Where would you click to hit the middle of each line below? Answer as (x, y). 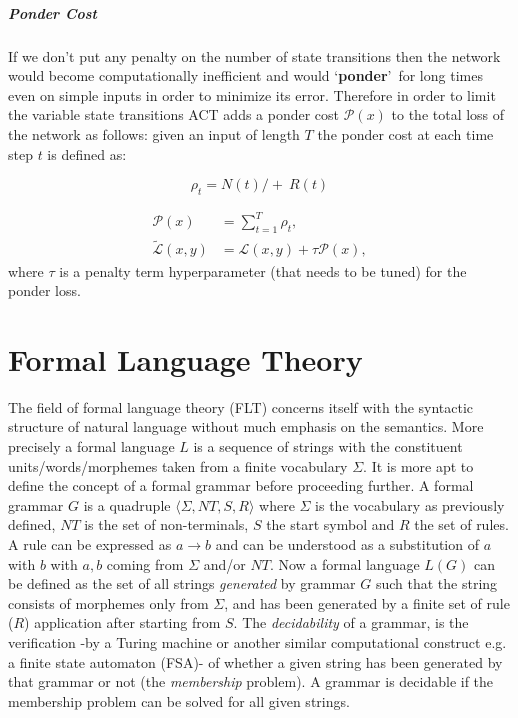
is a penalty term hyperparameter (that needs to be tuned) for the (263, 270)
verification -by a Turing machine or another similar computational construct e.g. (257, 641)
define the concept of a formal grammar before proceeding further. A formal (241, 485)
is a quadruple (127, 504)
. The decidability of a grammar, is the (351, 622)
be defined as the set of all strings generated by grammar (182, 583)
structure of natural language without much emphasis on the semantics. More (246, 426)
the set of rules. (461, 524)
